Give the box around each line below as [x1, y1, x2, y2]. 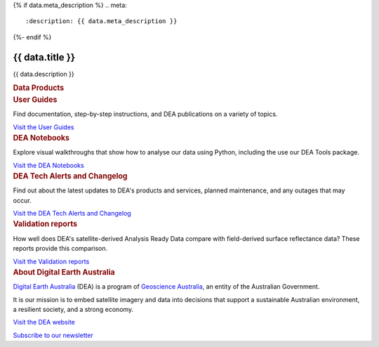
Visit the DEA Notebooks [13, 161, 84, 169]
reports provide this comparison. [13, 244, 108, 253]
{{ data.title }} [13, 51, 76, 63]
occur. [13, 196, 32, 204]
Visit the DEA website [13, 318, 75, 327]
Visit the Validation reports [13, 257, 90, 266]
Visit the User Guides [13, 123, 74, 131]
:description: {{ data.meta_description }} [25, 18, 178, 25]
